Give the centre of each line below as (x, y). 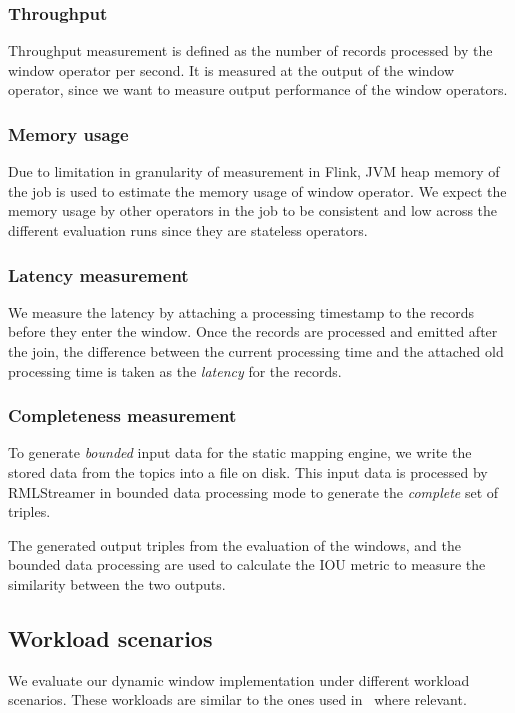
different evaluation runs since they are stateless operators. (188, 230)
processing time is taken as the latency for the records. (175, 370)
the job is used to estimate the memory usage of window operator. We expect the (257, 190)
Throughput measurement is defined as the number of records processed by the (250, 50)
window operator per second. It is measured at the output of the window (231, 69)
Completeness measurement (122, 415)
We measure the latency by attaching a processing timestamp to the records (241, 311)
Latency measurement (98, 274)
